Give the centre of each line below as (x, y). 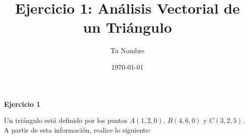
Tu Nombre (127, 50)
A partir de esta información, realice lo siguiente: (77, 129)
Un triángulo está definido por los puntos (66, 120)
